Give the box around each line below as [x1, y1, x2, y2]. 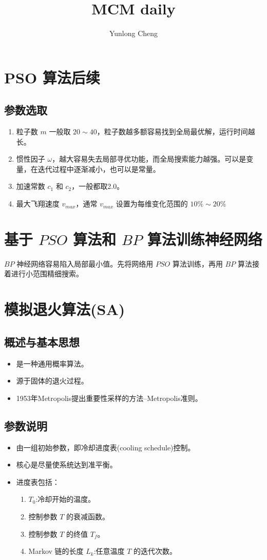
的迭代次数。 [133, 546, 177, 556]
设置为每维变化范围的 [116, 198, 188, 209]
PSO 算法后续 [4, 66, 100, 87]
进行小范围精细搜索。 [11, 268, 83, 279]
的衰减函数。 [66, 511, 110, 521]
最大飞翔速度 [16, 198, 60, 209]
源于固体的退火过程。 [16, 375, 88, 386]
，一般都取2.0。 [71, 181, 124, 191]
